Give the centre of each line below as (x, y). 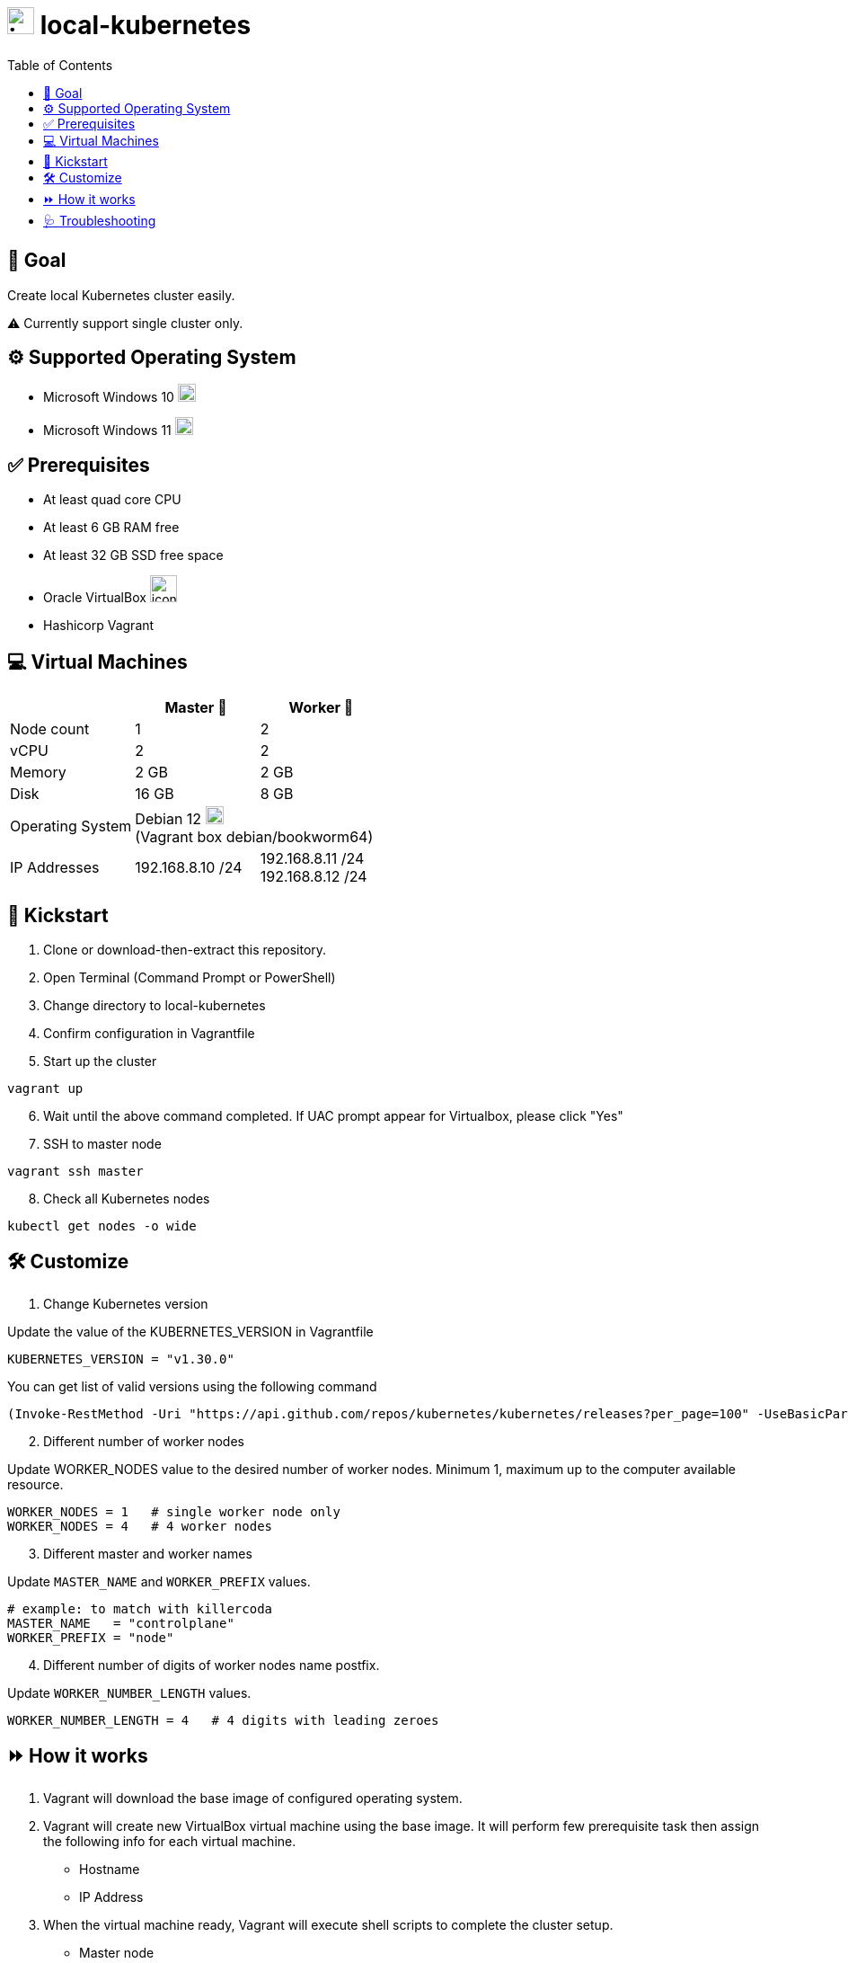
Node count (50, 729)
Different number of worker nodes (144, 1441)
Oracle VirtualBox (95, 598)
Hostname (110, 1869)
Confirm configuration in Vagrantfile (149, 1033)
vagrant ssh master (75, 1171)
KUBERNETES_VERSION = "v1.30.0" (121, 1359)
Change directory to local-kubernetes (155, 1005)
